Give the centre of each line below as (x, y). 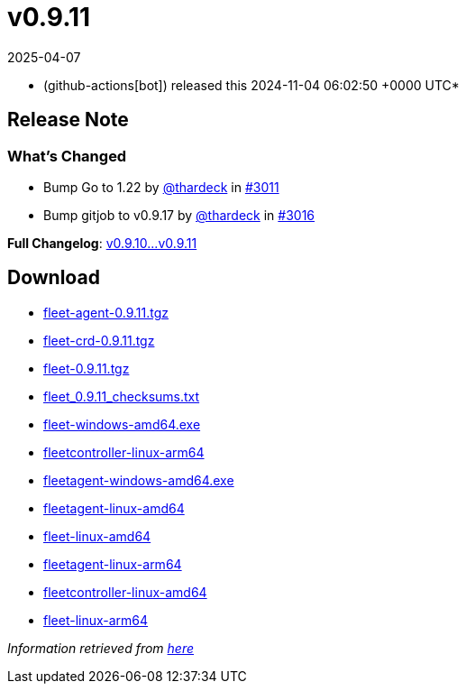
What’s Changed (67, 156)
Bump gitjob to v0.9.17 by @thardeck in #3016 (179, 215)
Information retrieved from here (101, 648)
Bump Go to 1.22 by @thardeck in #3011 (161, 187)
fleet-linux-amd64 (97, 536)
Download (54, 278)
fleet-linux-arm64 (96, 620)
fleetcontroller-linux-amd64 (125, 592)
